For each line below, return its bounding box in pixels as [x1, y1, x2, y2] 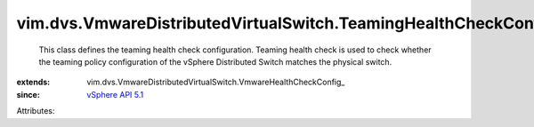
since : [16, 89, 40, 99]
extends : [16, 76, 51, 88]
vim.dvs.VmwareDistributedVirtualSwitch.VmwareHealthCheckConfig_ [86, 76, 345, 88]
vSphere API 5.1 [86, 89, 144, 99]
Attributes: [16, 106, 55, 116]
